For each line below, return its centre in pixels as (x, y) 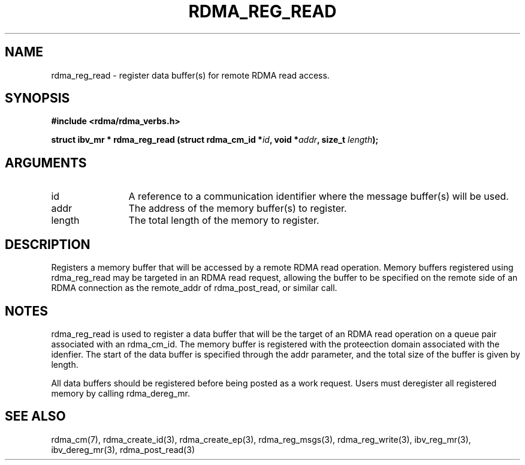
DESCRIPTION (48, 244)
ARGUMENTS (46, 163)
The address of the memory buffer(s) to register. (238, 208)
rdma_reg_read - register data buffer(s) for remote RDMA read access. (190, 75)
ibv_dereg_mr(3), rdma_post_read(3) (123, 449)
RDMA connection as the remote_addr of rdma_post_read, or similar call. (194, 288)
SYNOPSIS (37, 98)
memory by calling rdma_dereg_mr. (121, 393)
